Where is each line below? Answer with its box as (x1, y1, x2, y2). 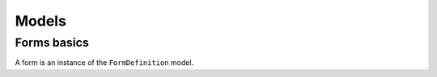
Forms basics (15, 35, 89, 50)
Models (15, 12, 66, 30)
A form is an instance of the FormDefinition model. (15, 58, 194, 67)
